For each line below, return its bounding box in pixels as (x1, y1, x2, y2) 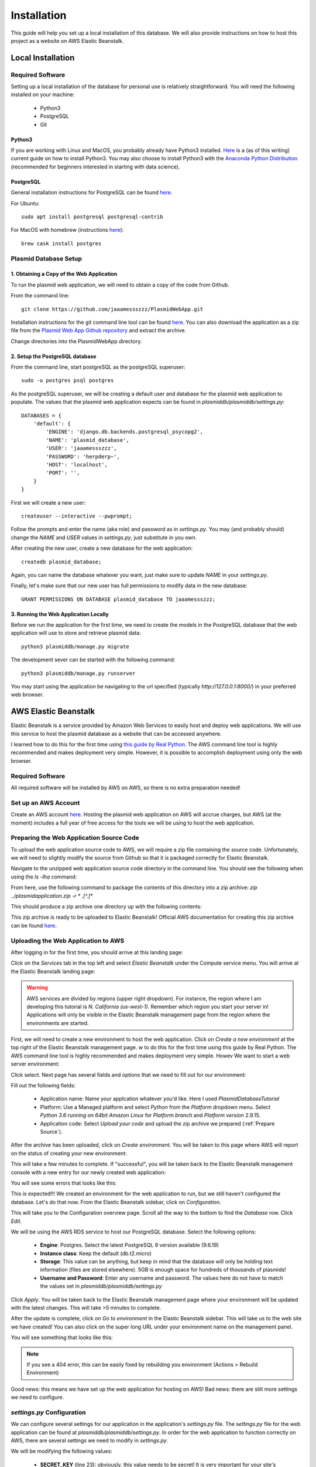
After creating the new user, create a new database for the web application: (11, 545, 193, 552)
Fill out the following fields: (11, 1082, 76, 1089)
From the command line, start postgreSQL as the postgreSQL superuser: (11, 364, 186, 371)
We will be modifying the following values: (11, 1448, 112, 1455)
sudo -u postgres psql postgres (21, 377, 114, 384)
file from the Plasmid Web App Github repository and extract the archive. (11, 327, 187, 334)
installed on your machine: (11, 91, 75, 98)
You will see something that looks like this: (11, 1334, 113, 1341)
